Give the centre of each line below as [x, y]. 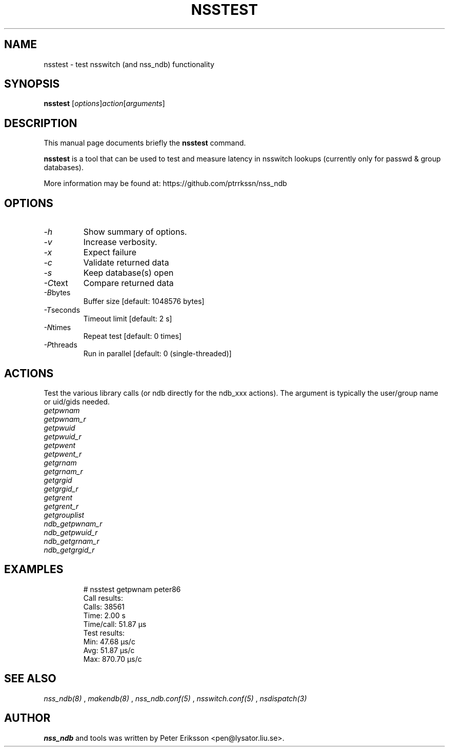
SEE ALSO [30, 679]
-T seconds [62, 310]
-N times [57, 328]
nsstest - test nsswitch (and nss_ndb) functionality [129, 64]
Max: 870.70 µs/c [113, 659]
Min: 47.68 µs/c [109, 641]
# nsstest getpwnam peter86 [132, 589]
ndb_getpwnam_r [73, 523]
